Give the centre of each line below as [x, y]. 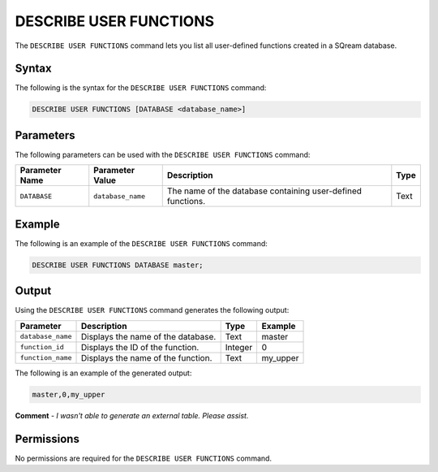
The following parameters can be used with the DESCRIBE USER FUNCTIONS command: [163, 154]
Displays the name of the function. [146, 357]
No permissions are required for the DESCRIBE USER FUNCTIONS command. [143, 458]
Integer [239, 347]
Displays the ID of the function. [140, 347]
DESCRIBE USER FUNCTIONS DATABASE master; [118, 265]
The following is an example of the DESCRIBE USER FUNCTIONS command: [141, 243]
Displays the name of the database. [148, 336]
